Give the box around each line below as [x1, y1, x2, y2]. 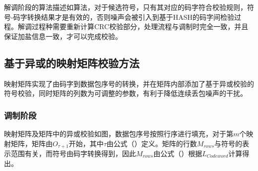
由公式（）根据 [153, 148, 202, 159]
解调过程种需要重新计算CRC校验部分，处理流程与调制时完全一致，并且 [17, 21, 249, 32]
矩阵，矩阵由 [10, 138, 53, 148]
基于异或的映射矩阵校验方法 [4, 55, 139, 70]
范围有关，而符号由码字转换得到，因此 [10, 148, 136, 159]
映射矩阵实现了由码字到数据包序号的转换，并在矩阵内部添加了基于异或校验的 [4, 78, 254, 88]
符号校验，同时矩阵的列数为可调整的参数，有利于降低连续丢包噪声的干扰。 [4, 88, 247, 98]
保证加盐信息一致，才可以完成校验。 [4, 31, 122, 41]
